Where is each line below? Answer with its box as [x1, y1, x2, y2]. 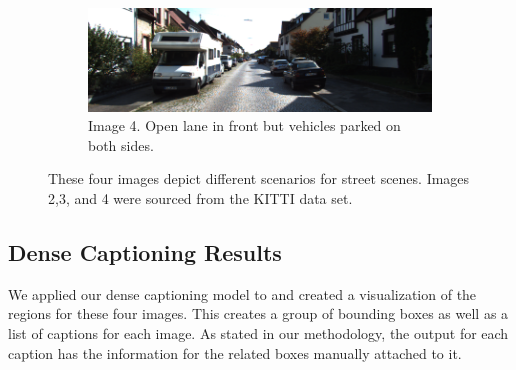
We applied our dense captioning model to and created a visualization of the [8, 283, 477, 304]
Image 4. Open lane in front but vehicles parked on [88, 115, 401, 136]
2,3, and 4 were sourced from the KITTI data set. [48, 188, 353, 209]
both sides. [88, 134, 154, 155]
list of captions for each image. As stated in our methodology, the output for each [8, 323, 509, 344]
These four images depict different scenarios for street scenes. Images [48, 168, 470, 189]
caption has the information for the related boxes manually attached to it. [8, 342, 462, 363]
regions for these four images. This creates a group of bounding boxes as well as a [8, 303, 509, 324]
